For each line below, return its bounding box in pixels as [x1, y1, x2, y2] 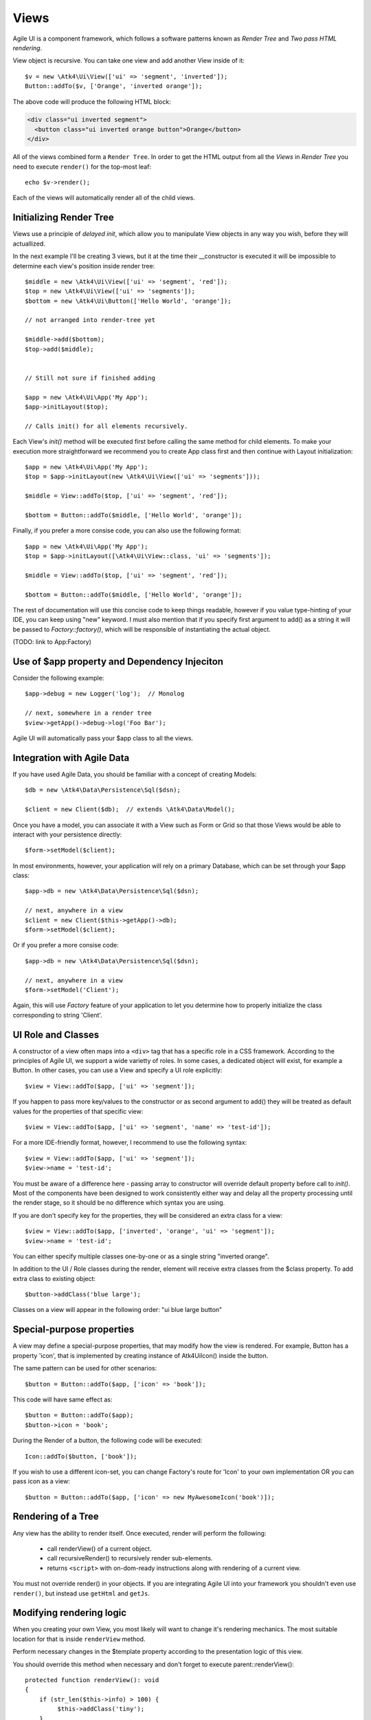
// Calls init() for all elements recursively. [25, 422, 188, 430]
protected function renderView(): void [25, 1676, 159, 1684]
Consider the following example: [12, 674, 104, 682]
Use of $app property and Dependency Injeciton [12, 656, 223, 667]
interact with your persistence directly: [12, 830, 122, 839]
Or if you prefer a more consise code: [12, 941, 120, 949]
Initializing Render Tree [12, 212, 114, 224]
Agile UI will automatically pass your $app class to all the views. [12, 734, 194, 742]
